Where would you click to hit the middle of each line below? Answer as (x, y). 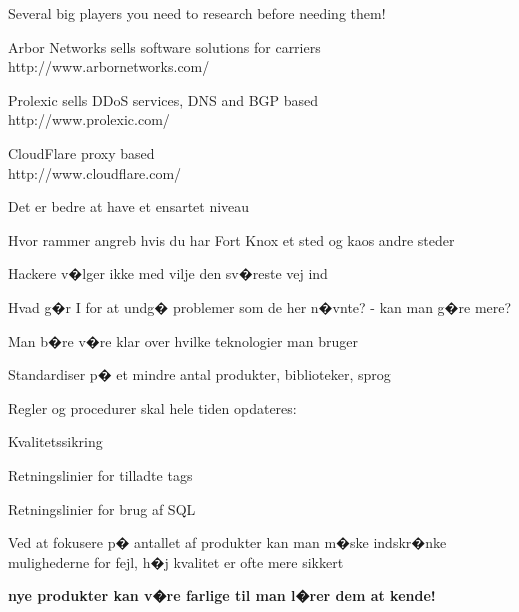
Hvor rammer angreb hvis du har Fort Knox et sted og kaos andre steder (231, 239)
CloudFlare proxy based (81, 152)
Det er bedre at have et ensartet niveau (129, 206)
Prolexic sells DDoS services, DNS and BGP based (163, 99)
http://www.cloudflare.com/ (95, 172)
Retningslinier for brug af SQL (102, 508)
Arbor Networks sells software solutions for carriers (164, 46)
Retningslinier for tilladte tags (100, 474)
